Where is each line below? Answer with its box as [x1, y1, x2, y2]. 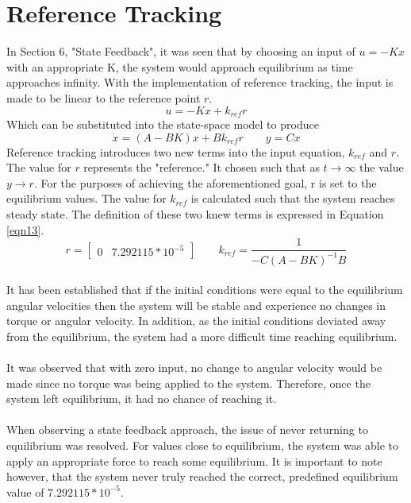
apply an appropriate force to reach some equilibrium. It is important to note [6, 452, 382, 469]
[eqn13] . [6, 221, 44, 238]
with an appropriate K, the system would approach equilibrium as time [6, 58, 353, 75]
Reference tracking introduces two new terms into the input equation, [6, 143, 345, 160]
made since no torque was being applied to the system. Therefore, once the [6, 374, 371, 391]
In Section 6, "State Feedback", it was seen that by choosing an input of [6, 43, 355, 60]
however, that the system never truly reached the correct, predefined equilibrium [6, 468, 398, 485]
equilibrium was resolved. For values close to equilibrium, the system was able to [6, 437, 398, 454]
